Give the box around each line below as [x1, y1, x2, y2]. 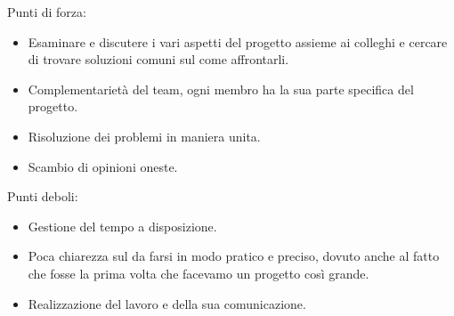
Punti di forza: [7, 3, 86, 20]
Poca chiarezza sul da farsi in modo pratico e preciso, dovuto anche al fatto [28, 247, 440, 265]
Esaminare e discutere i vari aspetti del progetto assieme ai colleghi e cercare [28, 32, 448, 51]
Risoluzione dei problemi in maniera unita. [28, 126, 261, 145]
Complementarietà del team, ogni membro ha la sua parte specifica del [28, 79, 414, 98]
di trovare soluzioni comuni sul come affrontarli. [28, 50, 289, 69]
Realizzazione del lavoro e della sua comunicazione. [28, 294, 306, 312]
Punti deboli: [7, 187, 78, 206]
